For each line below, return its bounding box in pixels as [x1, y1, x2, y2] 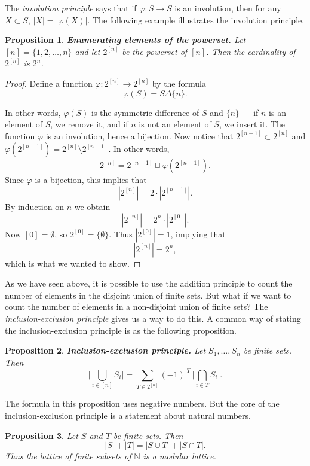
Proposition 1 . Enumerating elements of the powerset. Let [5, 33, 246, 46]
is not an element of [139, 118, 211, 130]
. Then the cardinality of [206, 45, 296, 57]
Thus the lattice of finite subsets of [5, 450, 131, 462]
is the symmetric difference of [91, 106, 199, 118]
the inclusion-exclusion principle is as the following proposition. [5, 324, 237, 336]
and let [75, 45, 100, 57]
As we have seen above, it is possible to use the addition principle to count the [5, 277, 293, 290]
